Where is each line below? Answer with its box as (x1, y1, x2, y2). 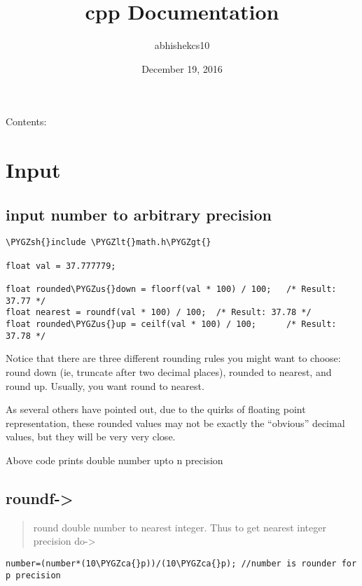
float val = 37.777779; (6, 260, 116, 271)
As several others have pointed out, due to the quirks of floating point (6, 402, 306, 417)
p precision (6, 570, 61, 580)
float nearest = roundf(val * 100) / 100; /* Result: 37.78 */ (6, 307, 312, 318)
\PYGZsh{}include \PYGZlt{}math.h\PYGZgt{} (6, 237, 211, 248)
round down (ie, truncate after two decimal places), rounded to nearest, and (6, 364, 332, 379)
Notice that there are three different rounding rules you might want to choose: (6, 351, 341, 365)
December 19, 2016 (141, 61, 223, 76)
